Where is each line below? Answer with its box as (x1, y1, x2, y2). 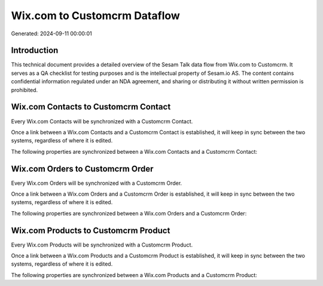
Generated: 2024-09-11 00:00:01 (11, 30, 92, 37)
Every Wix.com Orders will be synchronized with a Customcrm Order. (11, 179, 182, 187)
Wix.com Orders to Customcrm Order (11, 163, 154, 174)
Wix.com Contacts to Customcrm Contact (11, 102, 171, 112)
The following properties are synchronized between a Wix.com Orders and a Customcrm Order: (11, 209, 247, 217)
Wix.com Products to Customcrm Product (11, 225, 170, 236)
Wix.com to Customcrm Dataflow (11, 9, 181, 22)
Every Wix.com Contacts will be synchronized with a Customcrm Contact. (11, 117, 193, 125)
